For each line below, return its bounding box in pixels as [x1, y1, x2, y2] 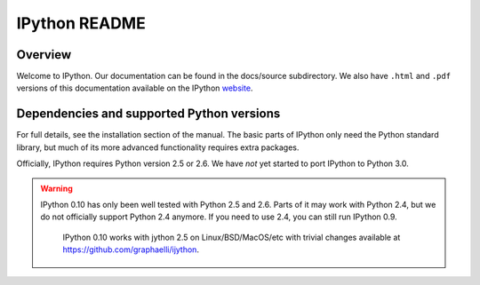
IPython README [16, 13, 146, 33]
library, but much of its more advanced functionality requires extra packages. [16, 142, 300, 153]
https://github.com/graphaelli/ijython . [62, 244, 200, 255]
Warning [40, 183, 73, 194]
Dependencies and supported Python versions [16, 107, 281, 122]
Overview [16, 47, 72, 62]
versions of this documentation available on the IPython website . [16, 83, 253, 93]
